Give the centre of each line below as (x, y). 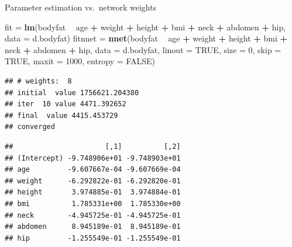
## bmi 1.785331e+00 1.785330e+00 (93, 203)
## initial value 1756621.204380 (72, 93)
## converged (30, 127)
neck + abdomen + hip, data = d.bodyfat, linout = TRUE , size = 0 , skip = (143, 49)
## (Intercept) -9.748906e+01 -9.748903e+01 (93, 158)
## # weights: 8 (38, 81)
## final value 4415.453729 (61, 115)
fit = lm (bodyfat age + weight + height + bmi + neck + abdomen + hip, (145, 27)
